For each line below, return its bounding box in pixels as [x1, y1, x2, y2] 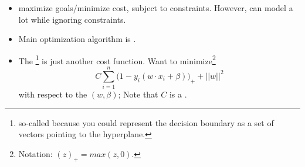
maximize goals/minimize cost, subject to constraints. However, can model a [18, 2, 293, 13]
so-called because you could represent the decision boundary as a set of [18, 116, 274, 128]
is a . [169, 88, 187, 100]
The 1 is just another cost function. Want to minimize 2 [18, 53, 216, 67]
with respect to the [18, 88, 87, 100]
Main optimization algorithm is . [18, 33, 136, 45]
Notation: [18, 147, 53, 159]
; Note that [118, 88, 158, 100]
